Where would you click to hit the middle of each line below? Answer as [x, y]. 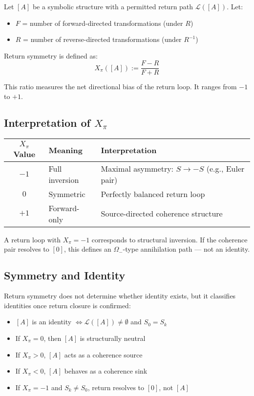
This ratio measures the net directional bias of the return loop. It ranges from [120, 87]
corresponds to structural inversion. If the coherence [169, 239]
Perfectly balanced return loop [153, 194]
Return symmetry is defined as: [51, 55]
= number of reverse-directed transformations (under [102, 39]
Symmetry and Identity [65, 275]
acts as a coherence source [103, 354]
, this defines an [88, 249]
